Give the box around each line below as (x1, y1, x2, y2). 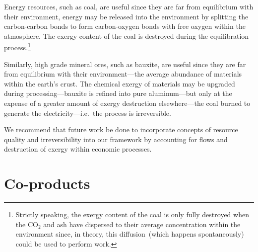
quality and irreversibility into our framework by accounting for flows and (4, 134, 228, 144)
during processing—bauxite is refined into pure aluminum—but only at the (4, 88, 232, 98)
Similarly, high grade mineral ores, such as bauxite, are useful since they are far (4, 59, 246, 69)
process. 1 (4, 41, 31, 53)
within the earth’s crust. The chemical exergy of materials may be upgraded (4, 78, 235, 88)
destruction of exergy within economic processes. (4, 144, 152, 154)
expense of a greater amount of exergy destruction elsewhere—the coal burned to (4, 98, 251, 108)
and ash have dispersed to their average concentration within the (43, 219, 241, 229)
